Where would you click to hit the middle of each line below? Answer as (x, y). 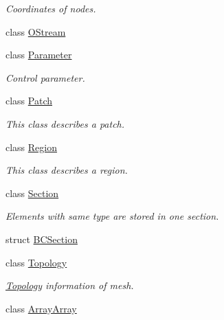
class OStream (36, 31)
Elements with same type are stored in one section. (112, 216)
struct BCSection (42, 239)
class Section (32, 193)
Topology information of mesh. (70, 285)
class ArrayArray (41, 308)
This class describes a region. (67, 170)
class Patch (29, 101)
